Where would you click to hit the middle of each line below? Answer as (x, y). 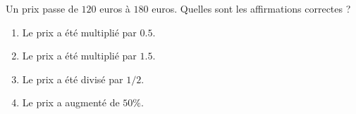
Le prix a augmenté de (71, 102)
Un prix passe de (42, 8)
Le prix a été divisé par (73, 79)
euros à (115, 8)
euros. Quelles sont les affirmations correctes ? (251, 8)
